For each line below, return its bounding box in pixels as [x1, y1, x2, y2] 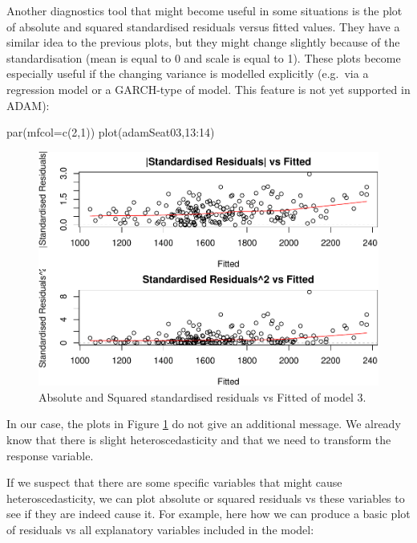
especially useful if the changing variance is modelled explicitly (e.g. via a [6, 65, 369, 82]
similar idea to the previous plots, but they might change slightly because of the [6, 34, 400, 51]
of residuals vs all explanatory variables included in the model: [6, 521, 314, 538]
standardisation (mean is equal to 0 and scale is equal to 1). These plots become [6, 49, 401, 66]
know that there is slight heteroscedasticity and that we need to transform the [6, 431, 391, 448]
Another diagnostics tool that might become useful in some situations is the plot [6, 2, 403, 18]
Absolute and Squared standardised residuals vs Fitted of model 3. [38, 388, 366, 405]
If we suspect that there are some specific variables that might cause [6, 474, 342, 491]
